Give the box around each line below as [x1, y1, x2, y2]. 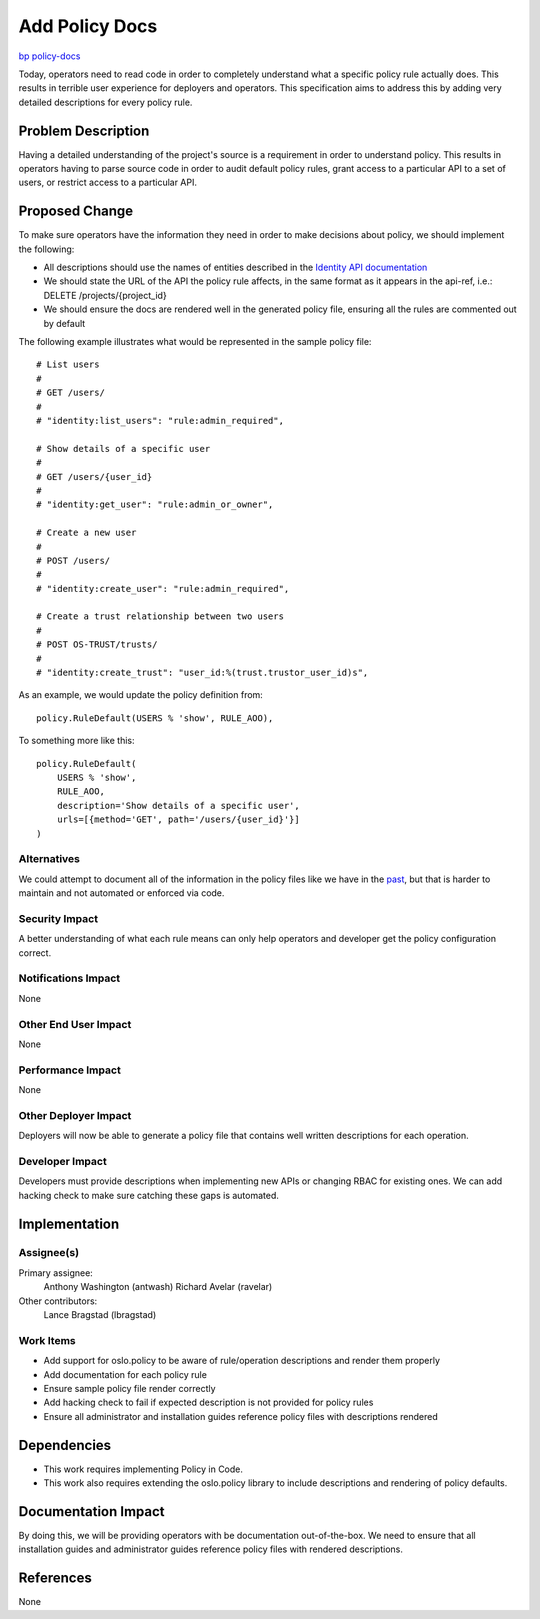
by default [43, 317, 86, 329]
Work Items [18, 1333, 76, 1347]
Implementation [18, 1215, 120, 1232]
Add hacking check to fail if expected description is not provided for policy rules [43, 1396, 374, 1409]
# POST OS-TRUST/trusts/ [36, 639, 158, 650]
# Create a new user [36, 527, 137, 539]
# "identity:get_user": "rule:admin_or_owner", [36, 499, 274, 510]
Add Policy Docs [18, 15, 158, 37]
